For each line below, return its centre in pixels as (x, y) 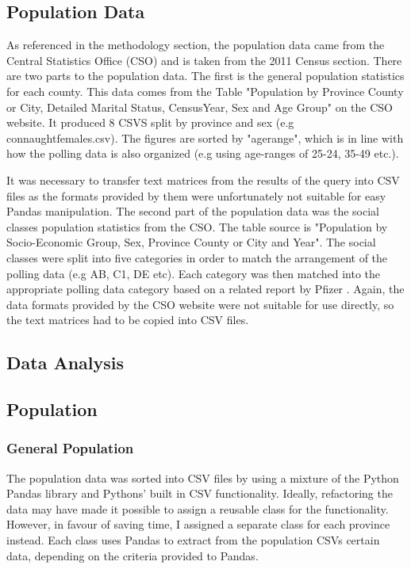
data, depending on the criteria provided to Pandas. (133, 555)
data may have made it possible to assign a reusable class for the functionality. (198, 508)
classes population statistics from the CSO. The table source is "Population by (197, 226)
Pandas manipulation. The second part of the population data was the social (193, 211)
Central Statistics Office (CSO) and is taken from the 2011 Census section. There (204, 60)
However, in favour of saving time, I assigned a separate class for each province (198, 524)
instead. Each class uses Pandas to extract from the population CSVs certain (193, 540)
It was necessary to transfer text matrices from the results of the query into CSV (203, 179)
